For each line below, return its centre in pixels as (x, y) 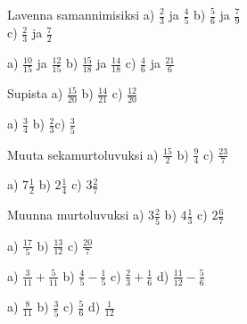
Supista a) (35, 93)
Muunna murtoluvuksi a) (76, 215)
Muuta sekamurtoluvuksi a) (83, 154)
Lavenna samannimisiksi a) (81, 14)
